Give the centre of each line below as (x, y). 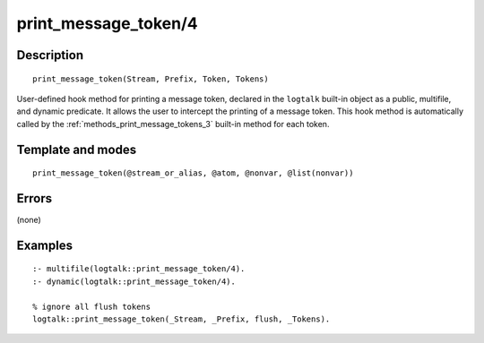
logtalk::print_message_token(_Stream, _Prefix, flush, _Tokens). (181, 319)
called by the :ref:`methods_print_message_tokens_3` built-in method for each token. (173, 124)
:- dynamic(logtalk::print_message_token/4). (134, 281)
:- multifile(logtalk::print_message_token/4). (139, 269)
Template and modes (77, 149)
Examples (45, 245)
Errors (35, 198)
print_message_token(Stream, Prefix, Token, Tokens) (151, 79)
